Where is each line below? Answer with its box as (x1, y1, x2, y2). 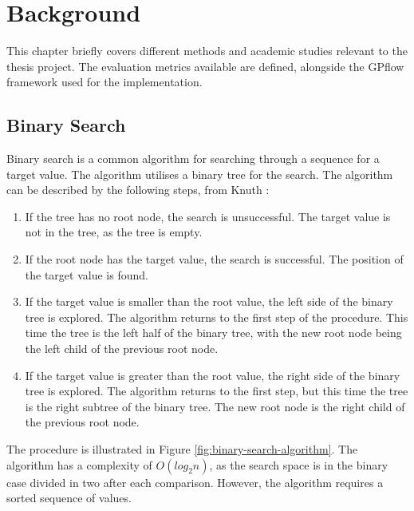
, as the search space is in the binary (209, 456, 388, 473)
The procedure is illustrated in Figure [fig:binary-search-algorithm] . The (6, 441, 358, 458)
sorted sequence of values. (6, 489, 132, 506)
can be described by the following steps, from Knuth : (6, 181, 270, 198)
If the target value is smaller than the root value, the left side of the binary (25, 293, 393, 310)
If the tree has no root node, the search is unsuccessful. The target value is (25, 208, 391, 224)
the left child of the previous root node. (25, 340, 219, 357)
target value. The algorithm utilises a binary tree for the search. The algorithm (6, 165, 393, 182)
